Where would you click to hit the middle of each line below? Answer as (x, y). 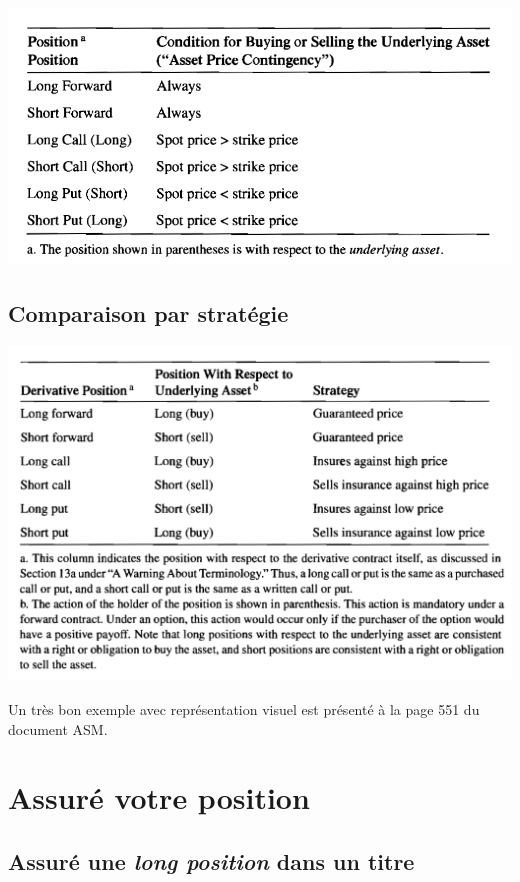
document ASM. (58, 728)
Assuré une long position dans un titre (211, 860)
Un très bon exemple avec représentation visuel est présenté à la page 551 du (244, 708)
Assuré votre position (159, 797)
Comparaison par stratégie (148, 312)
